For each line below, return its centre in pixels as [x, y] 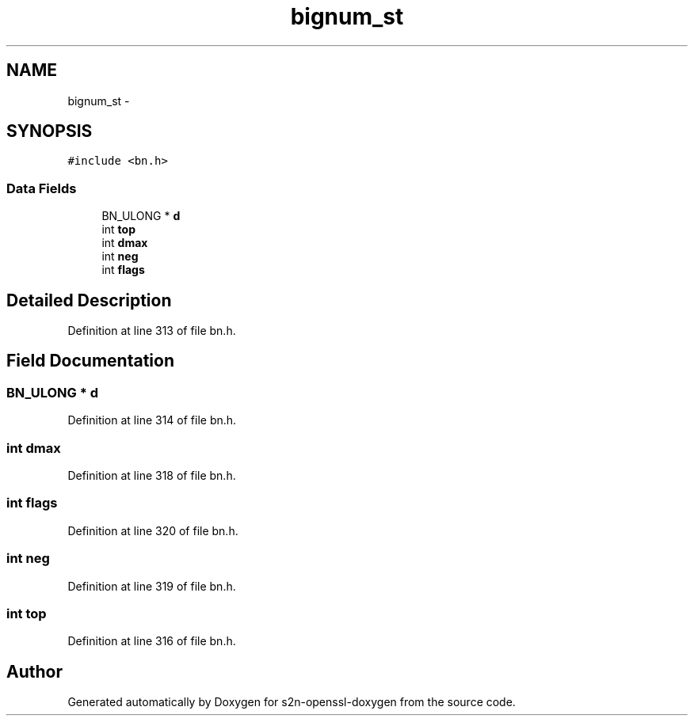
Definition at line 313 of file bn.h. [152, 331]
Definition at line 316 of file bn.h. [152, 641]
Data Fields [42, 188]
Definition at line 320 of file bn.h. [153, 530]
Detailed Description [89, 300]
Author [34, 671]
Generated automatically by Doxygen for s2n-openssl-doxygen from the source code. [292, 702]
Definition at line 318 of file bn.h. [152, 475]
